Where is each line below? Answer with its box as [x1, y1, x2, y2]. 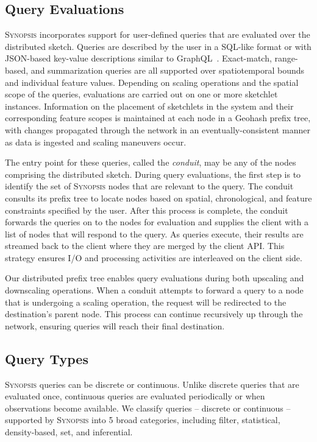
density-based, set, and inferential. [5, 426, 133, 438]
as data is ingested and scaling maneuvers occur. [5, 135, 187, 148]
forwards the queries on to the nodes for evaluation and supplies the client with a [5, 216, 308, 228]
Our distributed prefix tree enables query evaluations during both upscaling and [5, 272, 304, 284]
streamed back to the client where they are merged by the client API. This [5, 239, 285, 252]
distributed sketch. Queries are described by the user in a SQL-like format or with [5, 40, 312, 52]
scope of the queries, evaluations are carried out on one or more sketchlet [5, 88, 278, 100]
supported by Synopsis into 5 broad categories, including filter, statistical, [5, 413, 280, 426]
